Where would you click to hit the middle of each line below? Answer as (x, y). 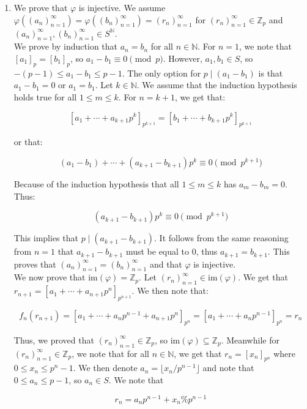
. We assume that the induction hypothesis (217, 85)
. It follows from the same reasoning (221, 238)
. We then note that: (170, 291)
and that (166, 264)
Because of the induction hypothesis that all (96, 183)
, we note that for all (110, 353)
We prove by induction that (66, 46)
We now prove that (50, 277)
